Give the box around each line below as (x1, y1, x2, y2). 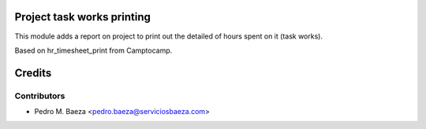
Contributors (14, 90, 65, 101)
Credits (14, 66, 52, 79)
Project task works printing (14, 10, 151, 24)
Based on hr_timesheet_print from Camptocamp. (14, 46, 173, 55)
